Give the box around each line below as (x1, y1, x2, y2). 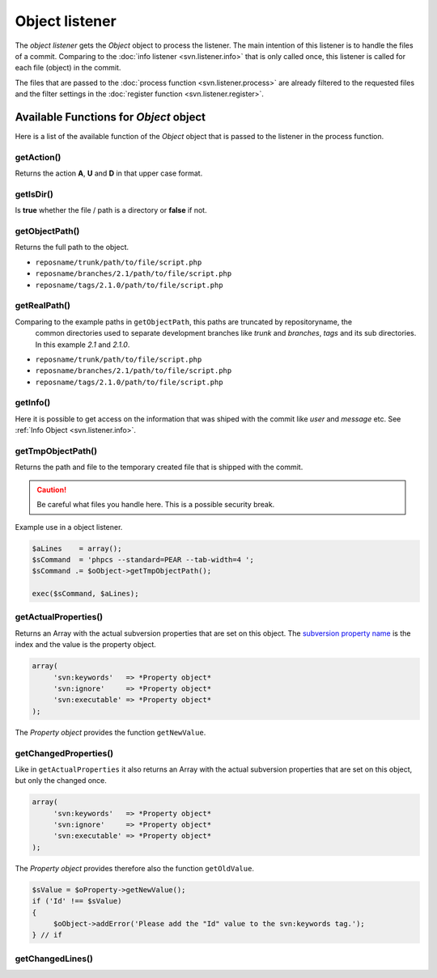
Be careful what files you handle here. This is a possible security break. (36, 500, 275, 510)
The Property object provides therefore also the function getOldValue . (15, 863, 255, 873)
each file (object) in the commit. (15, 63, 121, 73)
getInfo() (15, 397, 51, 409)
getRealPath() (15, 300, 70, 311)
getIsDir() (15, 188, 54, 200)
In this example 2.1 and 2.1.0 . (35, 340, 130, 349)
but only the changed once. (15, 776, 107, 785)
